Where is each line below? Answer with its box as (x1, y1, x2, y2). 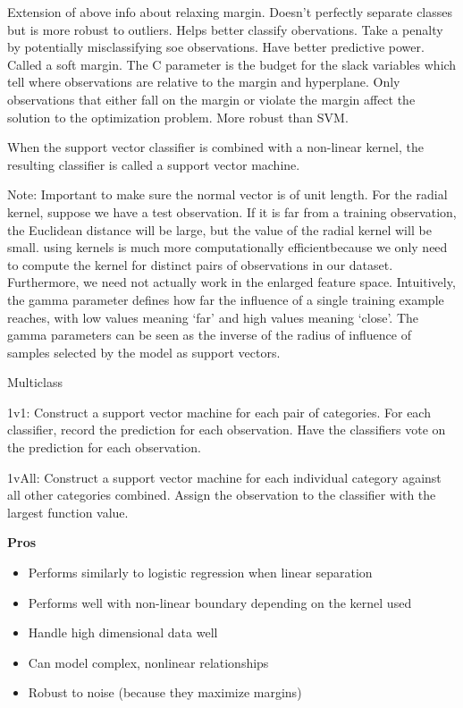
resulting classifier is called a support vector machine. (7, 155, 300, 173)
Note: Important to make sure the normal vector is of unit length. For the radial (7, 185, 448, 204)
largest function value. (7, 502, 129, 521)
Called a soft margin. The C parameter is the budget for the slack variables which (7, 55, 457, 73)
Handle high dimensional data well (28, 623, 218, 642)
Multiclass (7, 373, 63, 392)
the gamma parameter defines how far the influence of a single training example (7, 290, 444, 308)
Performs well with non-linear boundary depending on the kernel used (28, 593, 412, 611)
